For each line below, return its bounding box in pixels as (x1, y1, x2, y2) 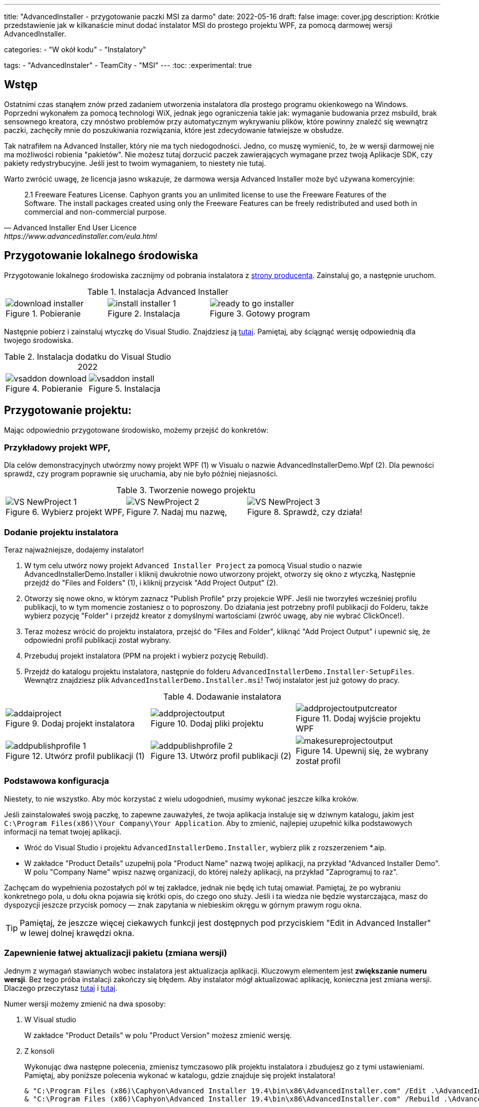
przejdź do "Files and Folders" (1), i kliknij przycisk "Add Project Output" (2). (24, 578, 278, 587)
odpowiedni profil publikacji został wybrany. (24, 636, 171, 645)
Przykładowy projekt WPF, (4, 442, 111, 453)
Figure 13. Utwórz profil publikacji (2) (150, 751, 292, 762)
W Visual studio (24, 1015, 77, 1024)
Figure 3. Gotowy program (210, 308, 310, 319)
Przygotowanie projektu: (4, 404, 132, 417)
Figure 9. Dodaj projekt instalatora (6, 718, 135, 729)
